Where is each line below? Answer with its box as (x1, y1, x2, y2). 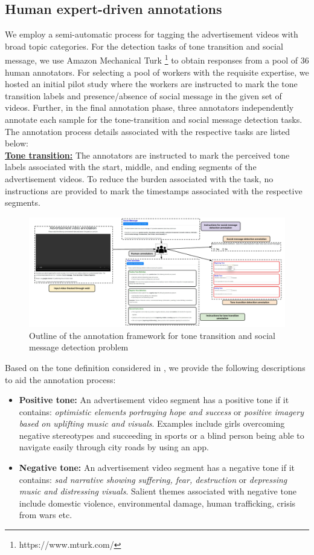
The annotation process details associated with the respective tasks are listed (5, 125, 290, 137)
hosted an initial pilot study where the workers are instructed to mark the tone (5, 77, 298, 90)
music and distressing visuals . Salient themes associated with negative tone (19, 485, 296, 498)
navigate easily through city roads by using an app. (19, 441, 209, 453)
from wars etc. (19, 508, 72, 521)
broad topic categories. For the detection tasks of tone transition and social (5, 39, 283, 52)
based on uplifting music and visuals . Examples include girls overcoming (19, 417, 285, 430)
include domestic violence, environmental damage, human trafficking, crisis (19, 496, 296, 509)
